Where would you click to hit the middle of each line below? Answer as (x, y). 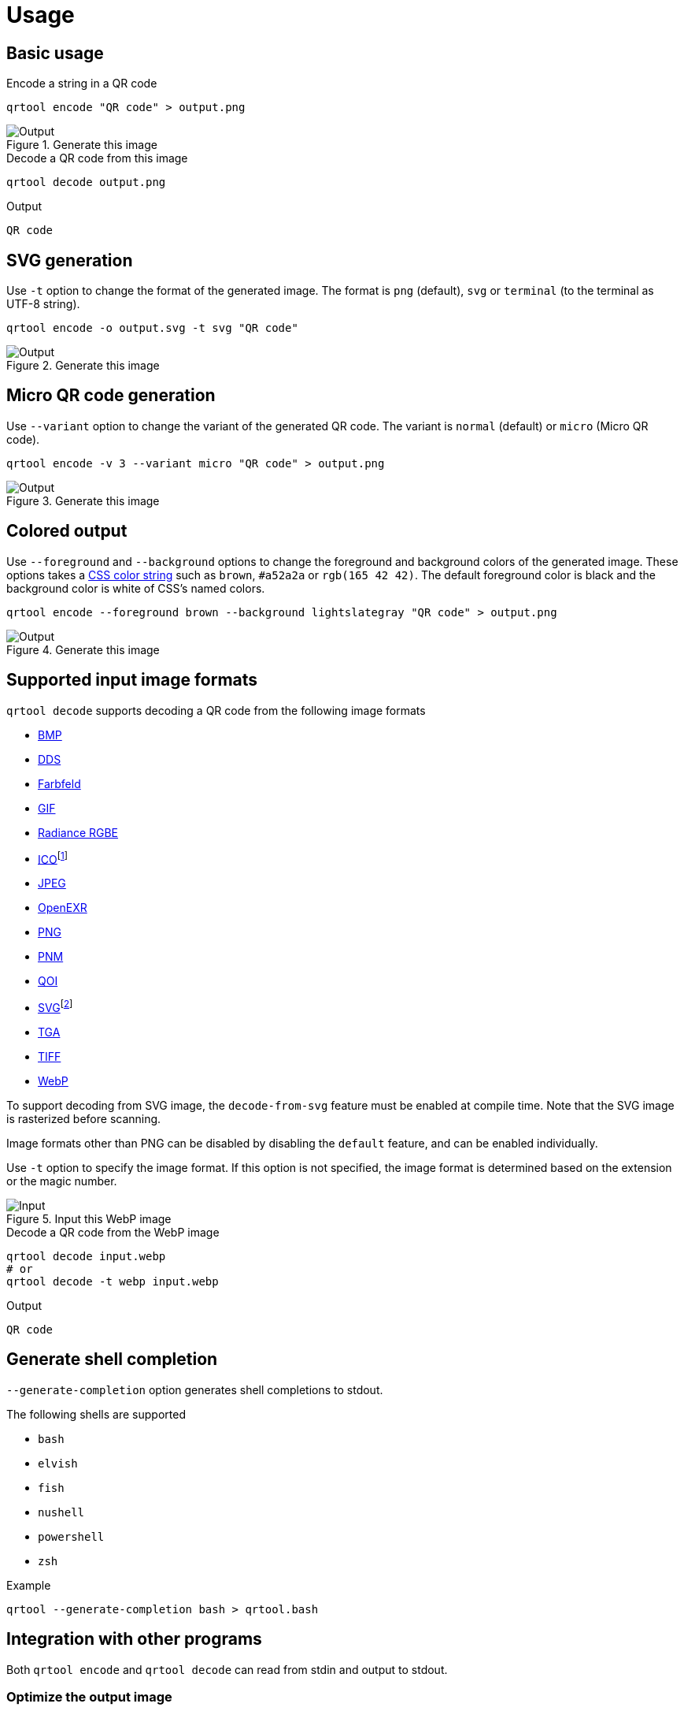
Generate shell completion (112, 1360)
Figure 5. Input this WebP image (89, 1218)
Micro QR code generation (111, 396)
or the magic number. (62, 1181)
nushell (61, 1512)
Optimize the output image (89, 1696)
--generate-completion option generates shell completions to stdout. (195, 1389)
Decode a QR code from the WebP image (113, 1232)
